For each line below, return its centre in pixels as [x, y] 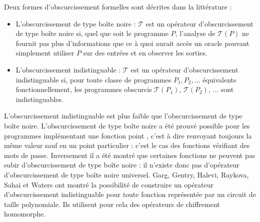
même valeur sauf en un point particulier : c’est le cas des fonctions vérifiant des [127, 145]
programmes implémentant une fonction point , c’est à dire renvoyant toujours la [128, 135]
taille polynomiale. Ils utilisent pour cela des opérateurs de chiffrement [112, 204]
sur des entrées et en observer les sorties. [145, 53]
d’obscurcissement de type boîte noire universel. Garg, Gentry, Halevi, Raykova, [126, 174]
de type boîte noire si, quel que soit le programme [92, 33]
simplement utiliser [45, 53]
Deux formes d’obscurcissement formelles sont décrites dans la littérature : [118, 6]
